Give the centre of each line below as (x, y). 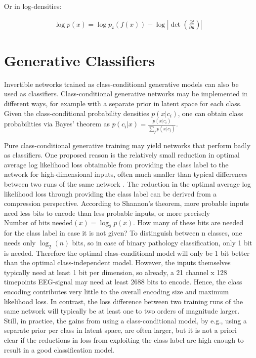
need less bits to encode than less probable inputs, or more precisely (107, 213)
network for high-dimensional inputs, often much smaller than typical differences (126, 174)
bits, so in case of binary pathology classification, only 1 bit (162, 242)
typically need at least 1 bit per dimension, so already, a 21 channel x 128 (116, 272)
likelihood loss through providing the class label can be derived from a (110, 193)
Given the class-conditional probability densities (77, 113)
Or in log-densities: (33, 6)
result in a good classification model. (59, 349)
